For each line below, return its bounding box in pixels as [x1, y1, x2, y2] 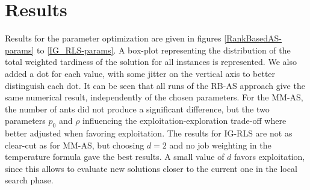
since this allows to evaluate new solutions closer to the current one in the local [5, 162, 297, 174]
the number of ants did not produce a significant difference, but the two [5, 102, 270, 115]
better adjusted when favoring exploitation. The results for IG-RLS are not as [5, 127, 293, 139]
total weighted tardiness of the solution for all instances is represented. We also [5, 55, 297, 68]
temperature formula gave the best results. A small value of [5, 150, 225, 163]
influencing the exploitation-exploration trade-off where [82, 114, 287, 127]
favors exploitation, [234, 150, 305, 163]
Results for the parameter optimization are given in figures [5, 32, 222, 44]
